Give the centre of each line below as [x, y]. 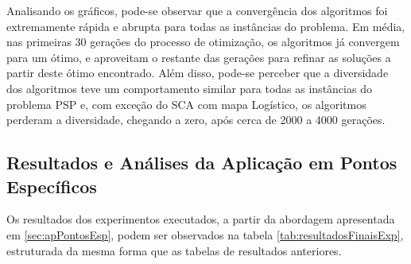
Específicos [52, 186]
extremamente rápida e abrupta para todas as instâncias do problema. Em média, [206, 26]
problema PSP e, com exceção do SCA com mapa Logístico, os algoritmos [186, 104]
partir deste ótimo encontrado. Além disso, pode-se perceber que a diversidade [198, 73]
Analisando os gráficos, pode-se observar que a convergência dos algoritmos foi [197, 10]
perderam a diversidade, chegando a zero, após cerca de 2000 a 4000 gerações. [196, 120]
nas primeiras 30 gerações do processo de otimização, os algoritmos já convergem [203, 42]
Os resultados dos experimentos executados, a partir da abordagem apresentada [201, 219]
